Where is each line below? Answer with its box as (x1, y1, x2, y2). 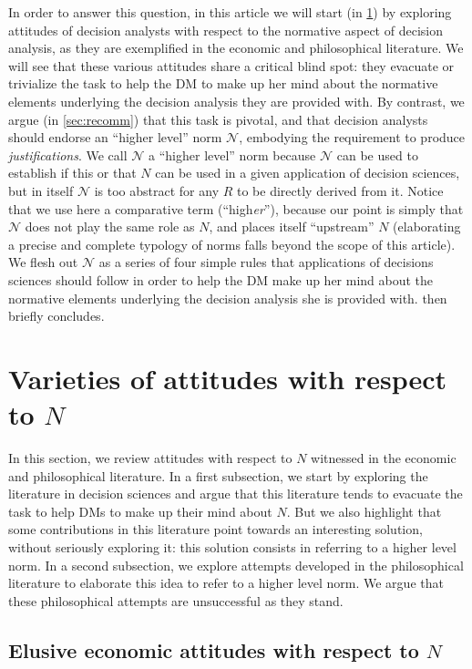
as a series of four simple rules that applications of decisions (98, 252, 434, 272)
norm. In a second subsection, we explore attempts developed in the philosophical (8, 555, 464, 574)
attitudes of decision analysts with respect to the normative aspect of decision (8, 20, 443, 39)
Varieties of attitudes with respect (8, 359, 447, 396)
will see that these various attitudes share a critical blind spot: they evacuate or (8, 56, 455, 75)
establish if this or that (8, 163, 137, 182)
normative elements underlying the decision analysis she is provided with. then (8, 288, 447, 307)
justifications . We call (8, 145, 128, 164)
